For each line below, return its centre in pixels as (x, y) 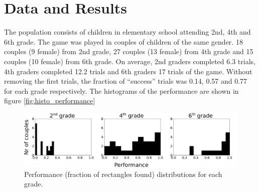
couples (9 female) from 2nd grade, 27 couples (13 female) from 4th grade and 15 (129, 51)
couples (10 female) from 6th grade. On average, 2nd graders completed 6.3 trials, (130, 61)
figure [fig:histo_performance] (50, 101)
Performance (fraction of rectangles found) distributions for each (123, 174)
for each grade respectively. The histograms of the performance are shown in (121, 90)
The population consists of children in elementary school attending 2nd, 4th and (127, 32)
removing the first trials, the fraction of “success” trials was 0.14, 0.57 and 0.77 (126, 81)
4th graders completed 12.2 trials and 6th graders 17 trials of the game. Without (128, 71)
